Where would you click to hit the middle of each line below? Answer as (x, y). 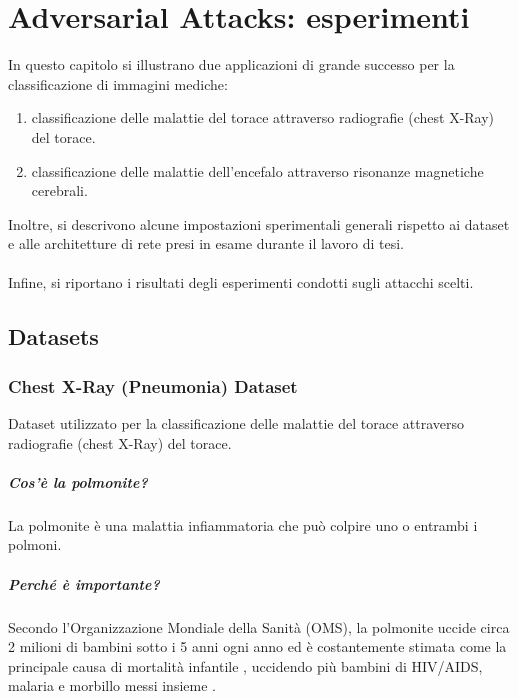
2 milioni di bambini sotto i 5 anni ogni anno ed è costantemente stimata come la (257, 646)
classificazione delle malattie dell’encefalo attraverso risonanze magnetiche (257, 170)
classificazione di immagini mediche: (118, 83)
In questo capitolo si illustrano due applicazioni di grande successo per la (231, 64)
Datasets (53, 336)
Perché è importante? (84, 583)
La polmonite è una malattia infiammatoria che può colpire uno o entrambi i (243, 524)
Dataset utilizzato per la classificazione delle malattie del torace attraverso (236, 423)
